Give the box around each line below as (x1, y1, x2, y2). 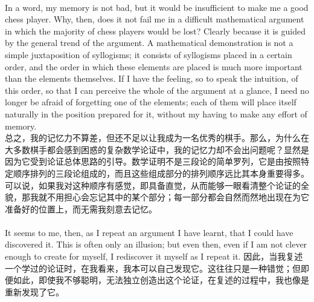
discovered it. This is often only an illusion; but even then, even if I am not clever (5, 238, 307, 251)
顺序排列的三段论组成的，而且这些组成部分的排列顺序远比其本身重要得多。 (13, 166, 309, 179)
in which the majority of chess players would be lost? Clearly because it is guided (5, 24, 306, 37)
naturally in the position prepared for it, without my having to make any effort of (5, 107, 307, 120)
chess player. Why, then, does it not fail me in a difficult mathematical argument (5, 13, 304, 25)
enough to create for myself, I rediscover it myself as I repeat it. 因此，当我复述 (5, 250, 303, 263)
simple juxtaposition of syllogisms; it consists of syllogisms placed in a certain (5, 48, 292, 61)
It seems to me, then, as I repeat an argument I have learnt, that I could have (5, 226, 293, 238)
